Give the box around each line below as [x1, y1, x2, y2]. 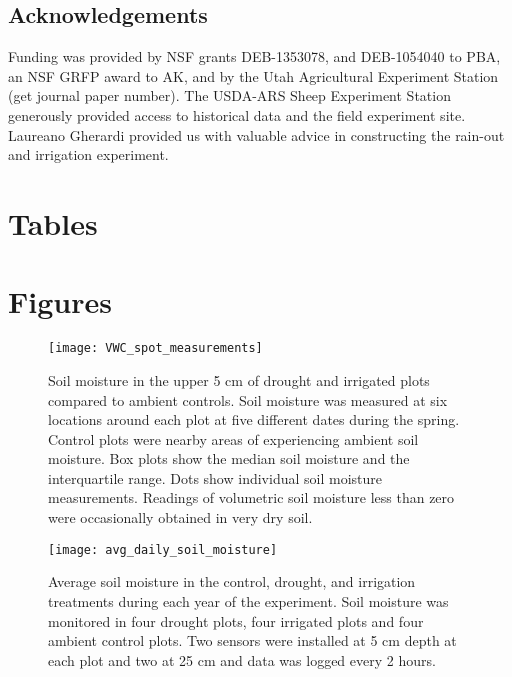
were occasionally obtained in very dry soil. [48, 507, 313, 528]
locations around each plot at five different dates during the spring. [48, 409, 460, 430]
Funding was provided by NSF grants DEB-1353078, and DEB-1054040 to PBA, [8, 46, 501, 67]
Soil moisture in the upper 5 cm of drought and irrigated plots [48, 369, 430, 390]
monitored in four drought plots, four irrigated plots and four [48, 610, 424, 631]
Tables [8, 202, 98, 243]
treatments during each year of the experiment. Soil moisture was [48, 590, 449, 611]
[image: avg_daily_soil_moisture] [48, 542, 278, 557]
